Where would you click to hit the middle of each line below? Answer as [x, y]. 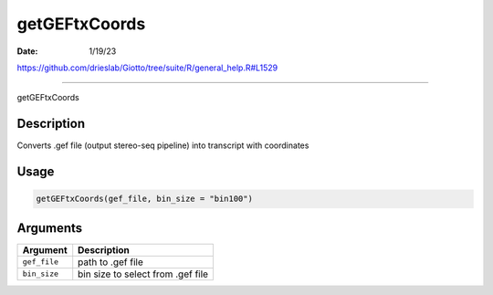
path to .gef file [110, 262]
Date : [27, 51]
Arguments [50, 228]
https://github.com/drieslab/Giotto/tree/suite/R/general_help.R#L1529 [147, 68]
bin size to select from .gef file [143, 274]
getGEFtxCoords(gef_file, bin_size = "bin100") [144, 199]
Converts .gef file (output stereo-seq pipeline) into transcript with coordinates [163, 145]
